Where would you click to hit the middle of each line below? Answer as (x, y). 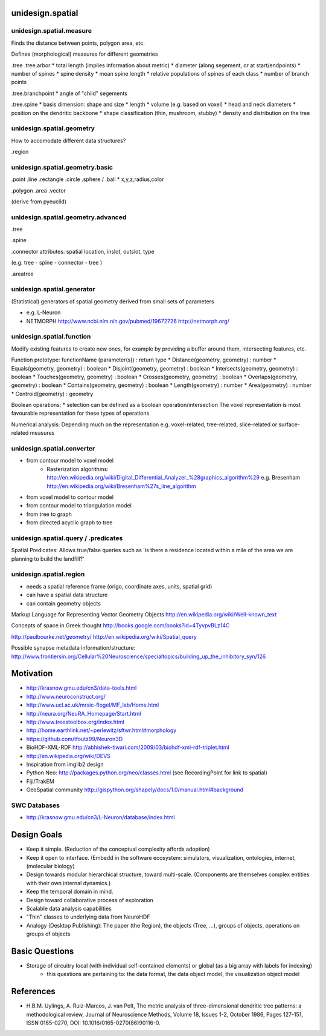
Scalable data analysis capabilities (69, 908)
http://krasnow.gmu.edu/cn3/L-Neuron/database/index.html (101, 817)
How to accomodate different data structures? (69, 140)
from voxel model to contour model (70, 497)
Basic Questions (43, 951)
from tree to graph (49, 514)
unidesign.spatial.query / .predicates (67, 538)
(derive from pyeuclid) (39, 201)
